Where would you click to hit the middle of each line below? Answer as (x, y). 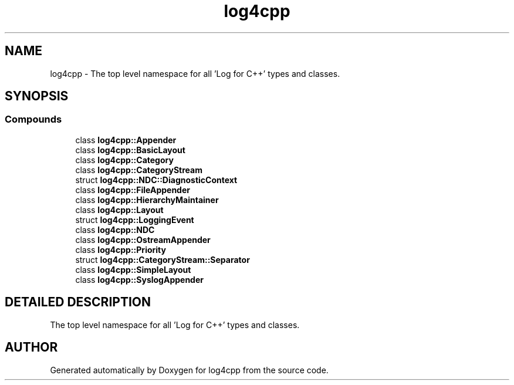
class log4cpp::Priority (121, 249)
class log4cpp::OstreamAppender (143, 239)
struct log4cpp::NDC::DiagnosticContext (156, 180)
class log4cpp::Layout (119, 210)
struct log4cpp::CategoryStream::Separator (163, 259)
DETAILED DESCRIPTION (78, 302)
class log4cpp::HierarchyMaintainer (147, 200)
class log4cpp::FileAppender (133, 190)
